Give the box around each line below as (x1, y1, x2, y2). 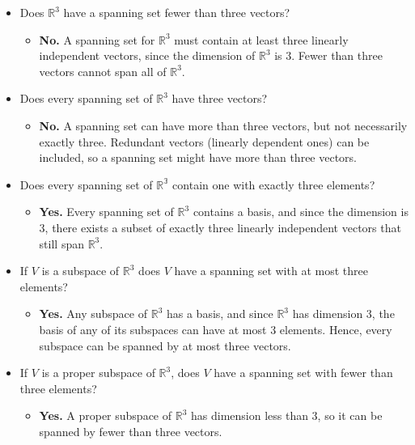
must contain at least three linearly (174, 31, 349, 48)
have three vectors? (172, 90, 268, 107)
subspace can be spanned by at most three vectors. (39, 337, 291, 354)
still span (39, 235, 84, 252)
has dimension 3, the (292, 305, 395, 322)
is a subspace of (41, 262, 120, 279)
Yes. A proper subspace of (39, 407, 172, 424)
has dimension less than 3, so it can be (190, 407, 383, 424)
